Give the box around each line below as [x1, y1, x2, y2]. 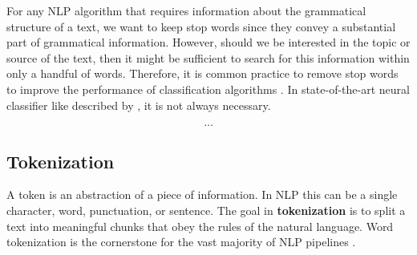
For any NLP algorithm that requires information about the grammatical [6, 2, 366, 18]
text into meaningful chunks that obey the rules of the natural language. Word [6, 217, 394, 234]
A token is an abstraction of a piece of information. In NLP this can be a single [6, 186, 398, 203]
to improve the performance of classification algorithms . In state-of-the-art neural [6, 80, 410, 97]
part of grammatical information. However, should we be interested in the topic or [6, 34, 411, 51]
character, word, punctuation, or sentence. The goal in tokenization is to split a [6, 201, 406, 218]
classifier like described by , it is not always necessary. [6, 96, 271, 113]
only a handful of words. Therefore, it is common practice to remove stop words [6, 65, 399, 82]
